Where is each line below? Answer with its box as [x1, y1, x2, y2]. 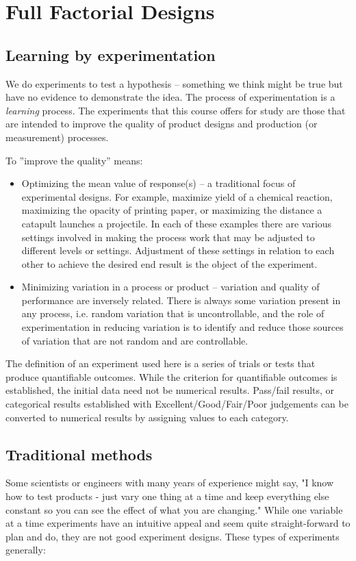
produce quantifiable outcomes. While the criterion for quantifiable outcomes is [5, 369, 338, 384]
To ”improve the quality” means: [5, 153, 143, 167]
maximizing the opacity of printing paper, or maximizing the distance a [21, 203, 322, 217]
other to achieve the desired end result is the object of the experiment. [21, 256, 318, 271]
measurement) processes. [5, 129, 109, 144]
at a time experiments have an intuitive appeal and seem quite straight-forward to [5, 516, 351, 530]
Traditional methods [5, 443, 153, 464]
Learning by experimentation [5, 44, 216, 65]
